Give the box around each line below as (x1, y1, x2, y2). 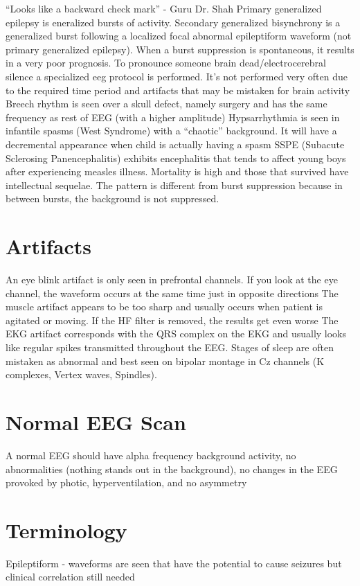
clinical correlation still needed (6, 569, 135, 584)
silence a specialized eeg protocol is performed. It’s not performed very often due (6, 69, 348, 83)
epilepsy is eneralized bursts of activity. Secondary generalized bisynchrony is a (6, 15, 341, 29)
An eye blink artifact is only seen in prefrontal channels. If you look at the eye (6, 272, 338, 287)
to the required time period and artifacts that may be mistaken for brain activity (6, 82, 350, 97)
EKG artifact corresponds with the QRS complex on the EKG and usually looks (6, 326, 347, 341)
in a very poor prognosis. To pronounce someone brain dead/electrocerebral (6, 55, 326, 70)
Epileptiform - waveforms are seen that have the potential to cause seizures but (6, 556, 342, 570)
